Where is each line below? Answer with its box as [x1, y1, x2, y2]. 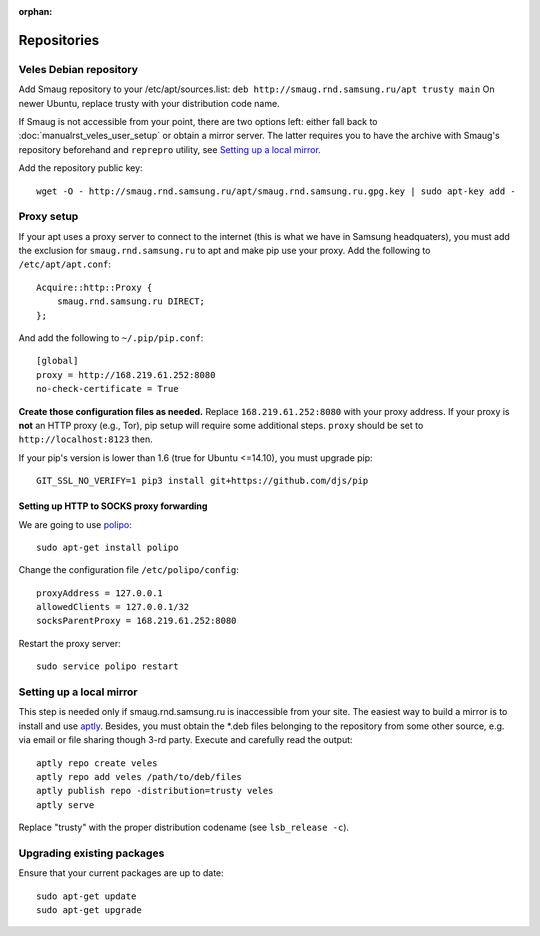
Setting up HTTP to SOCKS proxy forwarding [18, 500, 208, 512]
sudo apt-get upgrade [36, 905, 142, 916]
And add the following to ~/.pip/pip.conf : [18, 331, 204, 344]
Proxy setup [18, 210, 79, 224]
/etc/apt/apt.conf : [18, 258, 112, 270]
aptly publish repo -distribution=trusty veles [36, 785, 274, 797]
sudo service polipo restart [36, 661, 179, 672]
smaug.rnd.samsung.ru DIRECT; [56, 296, 205, 307]
